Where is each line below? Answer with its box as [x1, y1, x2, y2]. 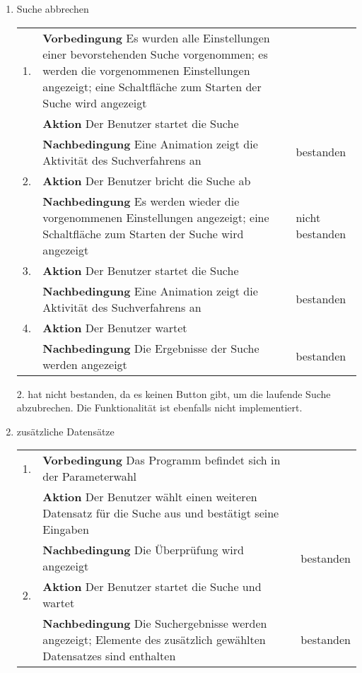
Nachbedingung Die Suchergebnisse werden [42, 615, 267, 632]
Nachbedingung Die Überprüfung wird [42, 542, 244, 558]
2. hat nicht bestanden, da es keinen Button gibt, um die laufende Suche [16, 386, 331, 401]
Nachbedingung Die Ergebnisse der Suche [42, 339, 259, 356]
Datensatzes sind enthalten [42, 648, 176, 665]
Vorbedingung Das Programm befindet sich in [42, 452, 281, 469]
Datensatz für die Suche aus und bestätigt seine [42, 505, 279, 522]
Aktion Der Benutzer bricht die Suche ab [42, 172, 251, 189]
